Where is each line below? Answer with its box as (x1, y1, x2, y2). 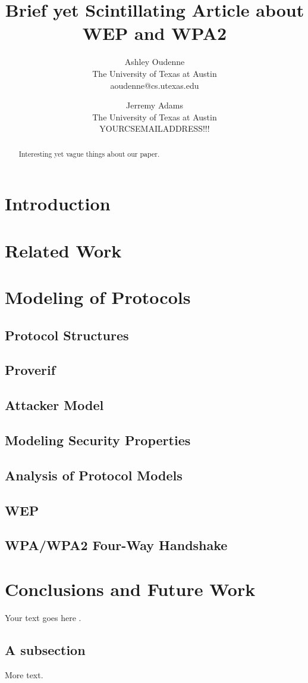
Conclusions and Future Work (5, 576, 256, 601)
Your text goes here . (5, 611, 81, 623)
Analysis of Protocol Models (5, 465, 183, 484)
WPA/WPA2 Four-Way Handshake (5, 536, 228, 554)
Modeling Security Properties (5, 431, 191, 449)
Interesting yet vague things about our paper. (18, 148, 160, 159)
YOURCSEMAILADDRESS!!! (99, 122, 210, 135)
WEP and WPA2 (82, 21, 227, 45)
